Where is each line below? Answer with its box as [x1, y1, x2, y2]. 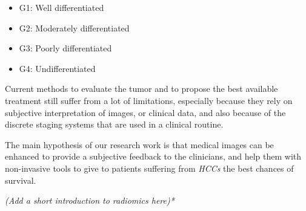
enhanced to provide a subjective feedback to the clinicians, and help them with [5, 150, 302, 163]
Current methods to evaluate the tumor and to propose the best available [5, 82, 278, 95]
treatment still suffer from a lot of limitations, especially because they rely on [5, 94, 293, 106]
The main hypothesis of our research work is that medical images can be [5, 138, 274, 151]
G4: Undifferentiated [19, 62, 96, 74]
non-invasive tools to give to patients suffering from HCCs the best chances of [5, 161, 294, 174]
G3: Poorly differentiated [19, 42, 112, 54]
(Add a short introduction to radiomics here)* [5, 194, 175, 207]
